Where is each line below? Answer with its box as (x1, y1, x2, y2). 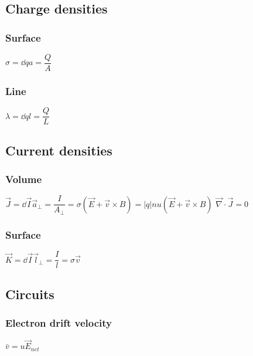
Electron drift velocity (5, 315, 112, 330)
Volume (5, 172, 42, 187)
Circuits (5, 284, 54, 303)
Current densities (5, 141, 112, 159)
